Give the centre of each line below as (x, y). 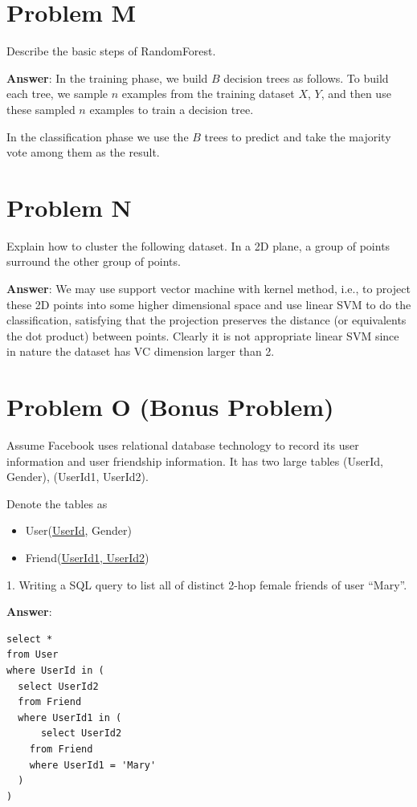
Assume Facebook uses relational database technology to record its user (183, 445)
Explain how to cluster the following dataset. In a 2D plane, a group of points (198, 245)
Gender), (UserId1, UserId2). (78, 477)
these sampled (41, 109)
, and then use (356, 94)
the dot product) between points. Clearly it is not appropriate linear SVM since (203, 335)
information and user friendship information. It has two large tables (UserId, (195, 461)
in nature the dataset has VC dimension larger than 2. (141, 351)
